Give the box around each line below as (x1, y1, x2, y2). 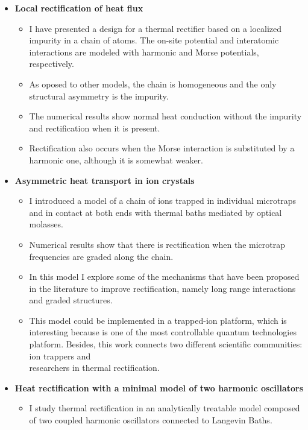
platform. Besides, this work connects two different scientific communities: (29, 338, 303, 350)
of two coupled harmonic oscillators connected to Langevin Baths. (29, 414, 272, 426)
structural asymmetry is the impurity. (29, 89, 169, 102)
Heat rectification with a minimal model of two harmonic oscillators (14, 381, 304, 394)
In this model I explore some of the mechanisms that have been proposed (29, 270, 300, 283)
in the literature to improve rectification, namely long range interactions (29, 282, 296, 294)
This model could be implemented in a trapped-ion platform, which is (29, 314, 287, 326)
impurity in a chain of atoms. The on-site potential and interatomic (29, 34, 279, 46)
